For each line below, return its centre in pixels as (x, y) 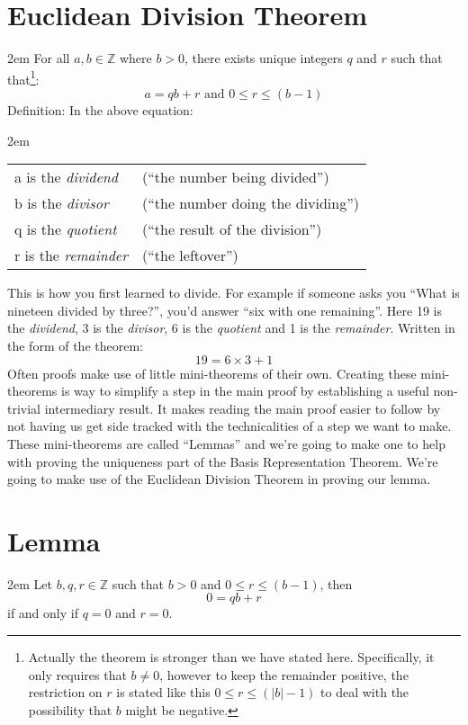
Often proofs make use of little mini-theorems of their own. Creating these (212, 373)
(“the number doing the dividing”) (251, 203)
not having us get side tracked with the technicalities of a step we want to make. (229, 426)
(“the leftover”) (190, 255)
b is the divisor (62, 203)
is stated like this (163, 692)
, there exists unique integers (264, 58)
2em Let (30, 583)
